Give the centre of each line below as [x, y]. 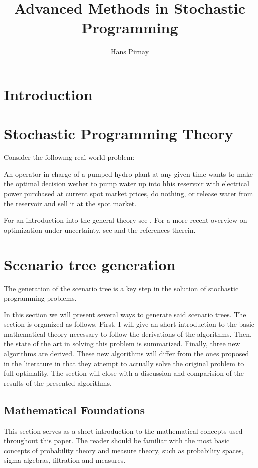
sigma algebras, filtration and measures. [65, 460]
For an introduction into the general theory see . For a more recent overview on [126, 220]
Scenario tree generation [90, 264]
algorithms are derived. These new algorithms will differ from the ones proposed [127, 354]
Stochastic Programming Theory [119, 133]
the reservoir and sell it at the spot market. [70, 203]
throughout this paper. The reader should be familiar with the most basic [117, 440]
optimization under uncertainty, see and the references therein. [100, 230]
